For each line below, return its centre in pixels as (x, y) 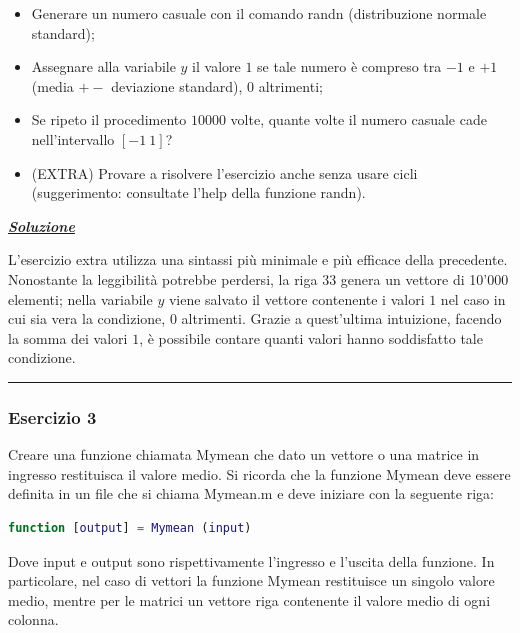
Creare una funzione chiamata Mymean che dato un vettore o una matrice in (244, 454)
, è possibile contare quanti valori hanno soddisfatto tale (311, 337)
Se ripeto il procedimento (109, 119)
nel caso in (473, 298)
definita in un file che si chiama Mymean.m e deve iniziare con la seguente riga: (251, 493)
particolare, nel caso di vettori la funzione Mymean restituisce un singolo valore (251, 580)
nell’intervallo (73, 138)
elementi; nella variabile (80, 298)
